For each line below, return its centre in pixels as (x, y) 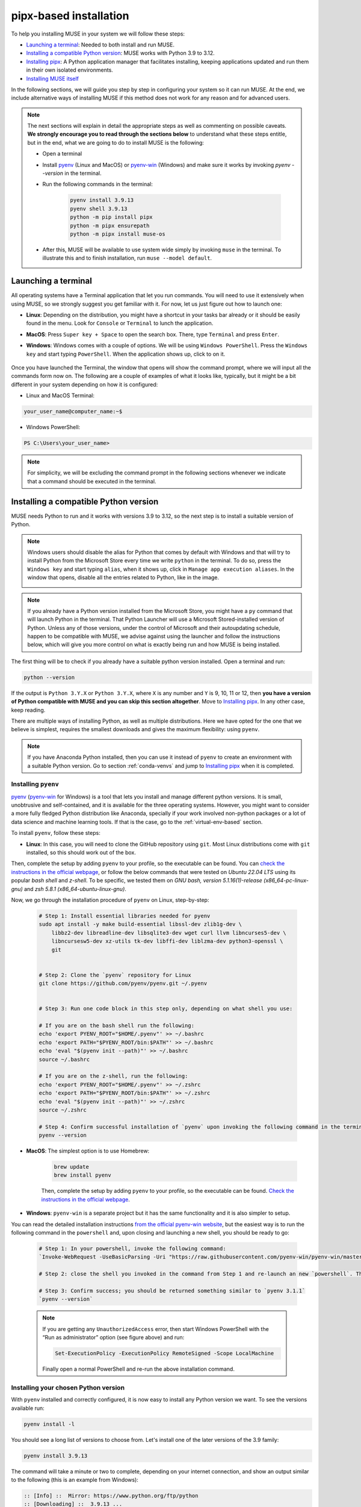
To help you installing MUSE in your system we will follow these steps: (98, 34)
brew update (72, 1167)
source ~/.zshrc (63, 1110)
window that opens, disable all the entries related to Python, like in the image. (123, 577)
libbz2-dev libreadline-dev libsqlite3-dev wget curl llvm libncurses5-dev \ (169, 933)
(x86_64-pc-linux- (286, 881)
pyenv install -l (49, 1424)
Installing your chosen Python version (68, 1388)
